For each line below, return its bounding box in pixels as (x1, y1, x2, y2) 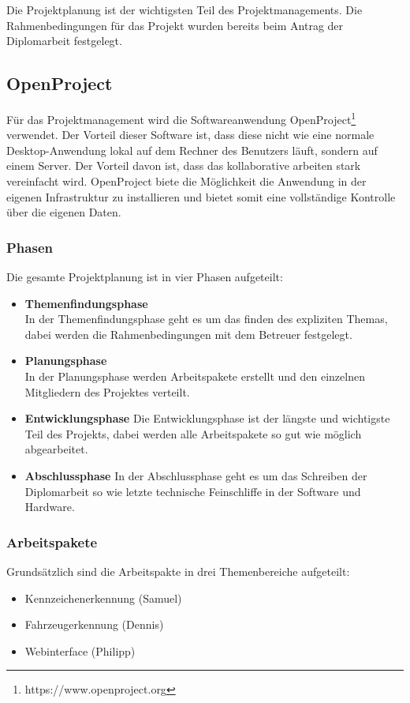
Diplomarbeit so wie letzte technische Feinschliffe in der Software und (24, 483, 361, 499)
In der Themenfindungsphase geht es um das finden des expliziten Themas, (24, 310, 388, 327)
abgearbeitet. (24, 441, 88, 457)
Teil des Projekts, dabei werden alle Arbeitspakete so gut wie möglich (24, 425, 362, 442)
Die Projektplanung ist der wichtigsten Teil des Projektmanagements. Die (6, 2, 363, 17)
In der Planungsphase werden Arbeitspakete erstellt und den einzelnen (24, 367, 365, 384)
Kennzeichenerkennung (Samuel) (24, 589, 182, 606)
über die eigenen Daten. (6, 204, 121, 220)
